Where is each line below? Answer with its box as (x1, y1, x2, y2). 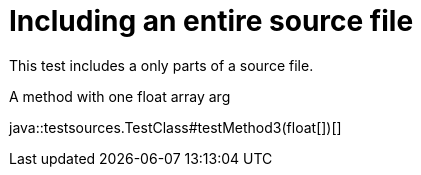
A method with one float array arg (9, 87, 231, 105)
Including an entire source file (9, 4, 414, 38)
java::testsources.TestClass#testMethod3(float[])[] (9, 118, 342, 136)
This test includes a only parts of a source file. (9, 56, 314, 74)
